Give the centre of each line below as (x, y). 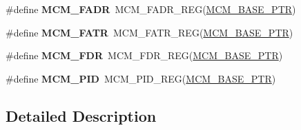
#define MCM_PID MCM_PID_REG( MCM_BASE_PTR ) (141, 78)
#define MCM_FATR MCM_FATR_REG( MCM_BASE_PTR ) (149, 32)
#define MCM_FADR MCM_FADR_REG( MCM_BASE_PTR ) (151, 9)
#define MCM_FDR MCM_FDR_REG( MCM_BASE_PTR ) (144, 55)
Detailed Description (81, 115)
